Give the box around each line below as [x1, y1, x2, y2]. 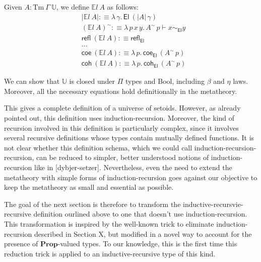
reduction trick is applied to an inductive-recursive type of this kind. [4, 248, 216, 258]
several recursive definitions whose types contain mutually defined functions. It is [4, 132, 254, 143]
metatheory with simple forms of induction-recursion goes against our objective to [4, 172, 257, 182]
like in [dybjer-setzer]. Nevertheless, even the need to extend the [34, 162, 232, 173]
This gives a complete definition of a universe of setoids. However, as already [4, 102, 241, 113]
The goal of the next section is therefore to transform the [4, 198, 181, 209]
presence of [4, 238, 38, 249]
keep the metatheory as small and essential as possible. [4, 182, 174, 192]
